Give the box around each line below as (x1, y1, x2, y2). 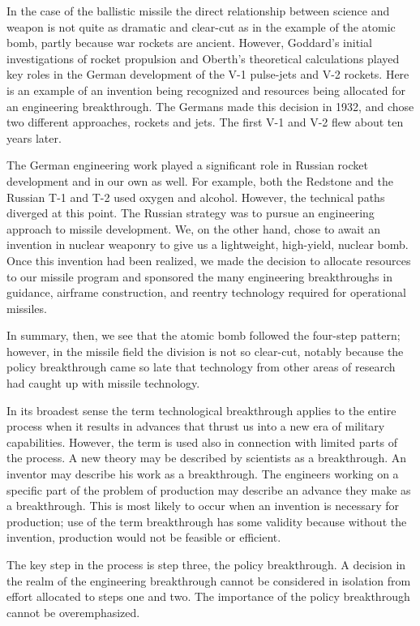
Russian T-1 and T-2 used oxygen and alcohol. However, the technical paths (6, 188, 385, 205)
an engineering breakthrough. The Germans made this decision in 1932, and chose (6, 97, 414, 114)
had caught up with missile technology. (6, 375, 200, 392)
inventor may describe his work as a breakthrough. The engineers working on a (6, 465, 399, 482)
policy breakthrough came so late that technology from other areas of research (6, 358, 396, 375)
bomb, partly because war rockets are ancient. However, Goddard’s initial (6, 34, 372, 51)
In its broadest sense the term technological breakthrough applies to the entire (6, 401, 396, 418)
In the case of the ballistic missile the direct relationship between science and (6, 2, 390, 19)
